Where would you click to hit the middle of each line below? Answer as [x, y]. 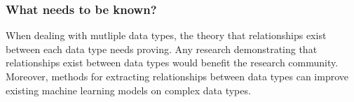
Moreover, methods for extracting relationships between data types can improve [177, 76]
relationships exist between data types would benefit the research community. [172, 63]
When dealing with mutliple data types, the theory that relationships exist [166, 35]
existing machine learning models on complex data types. [128, 90]
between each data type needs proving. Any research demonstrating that [162, 49]
